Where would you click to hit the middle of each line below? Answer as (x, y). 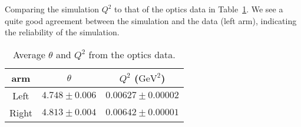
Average (29, 54)
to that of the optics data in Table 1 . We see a (199, 9)
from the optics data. (132, 54)
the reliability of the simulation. (62, 32)
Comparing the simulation (52, 9)
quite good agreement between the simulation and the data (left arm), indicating (151, 20)
